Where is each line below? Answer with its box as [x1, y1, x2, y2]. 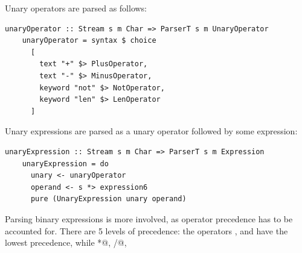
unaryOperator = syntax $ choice [22, 36, 156, 45]
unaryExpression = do [22, 159, 109, 168]
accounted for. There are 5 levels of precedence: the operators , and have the [5, 224, 288, 237]
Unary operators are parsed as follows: [5, 2, 147, 14]
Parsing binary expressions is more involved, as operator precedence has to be [5, 212, 293, 225]
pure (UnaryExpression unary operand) [30, 195, 187, 204]
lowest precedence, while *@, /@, [5, 236, 127, 249]
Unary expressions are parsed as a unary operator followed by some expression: [5, 125, 298, 137]
